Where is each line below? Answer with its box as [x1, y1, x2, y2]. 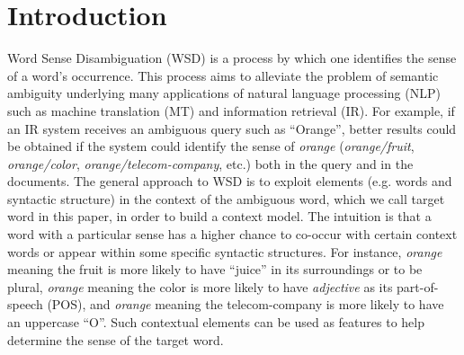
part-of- [397, 277, 439, 296]
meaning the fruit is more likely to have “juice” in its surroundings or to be [7, 260, 423, 279]
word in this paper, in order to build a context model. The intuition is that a [7, 207, 432, 226]
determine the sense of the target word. [7, 330, 224, 349]
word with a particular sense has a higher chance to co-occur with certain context [7, 225, 458, 244]
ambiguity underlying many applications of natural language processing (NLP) [7, 84, 441, 102]
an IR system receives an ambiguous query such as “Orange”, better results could [7, 119, 457, 138]
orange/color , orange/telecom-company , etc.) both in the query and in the [7, 154, 414, 173]
